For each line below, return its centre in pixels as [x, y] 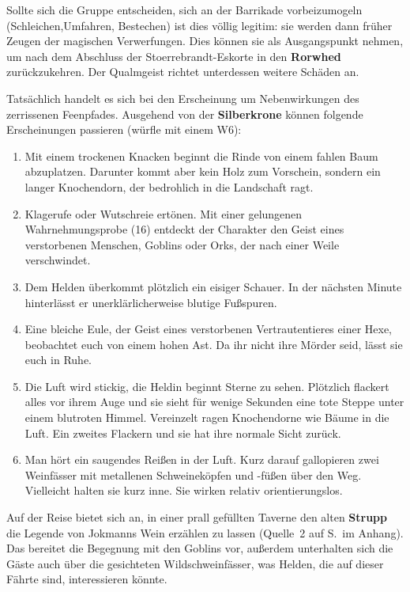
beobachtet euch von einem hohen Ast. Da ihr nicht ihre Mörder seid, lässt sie [214, 344]
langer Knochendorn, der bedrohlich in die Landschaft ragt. [169, 186]
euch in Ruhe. [58, 360]
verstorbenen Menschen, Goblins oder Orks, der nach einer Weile [182, 244]
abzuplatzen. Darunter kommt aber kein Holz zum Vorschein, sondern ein [203, 171]
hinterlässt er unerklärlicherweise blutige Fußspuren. [151, 302]
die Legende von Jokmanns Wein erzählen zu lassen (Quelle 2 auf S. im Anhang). [205, 532]
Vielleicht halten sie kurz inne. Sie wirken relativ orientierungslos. [184, 490]
